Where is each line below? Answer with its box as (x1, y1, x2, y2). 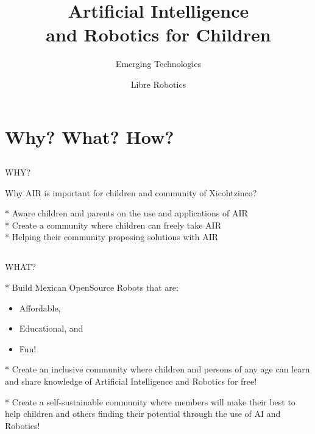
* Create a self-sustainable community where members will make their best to (5, 395, 296, 408)
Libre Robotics (130, 77, 186, 90)
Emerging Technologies (115, 57, 202, 70)
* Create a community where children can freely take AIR (5, 218, 221, 231)
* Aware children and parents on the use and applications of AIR (5, 207, 248, 219)
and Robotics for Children (46, 22, 271, 47)
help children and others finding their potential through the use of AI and (5, 407, 281, 420)
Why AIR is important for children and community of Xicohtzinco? (5, 186, 257, 199)
